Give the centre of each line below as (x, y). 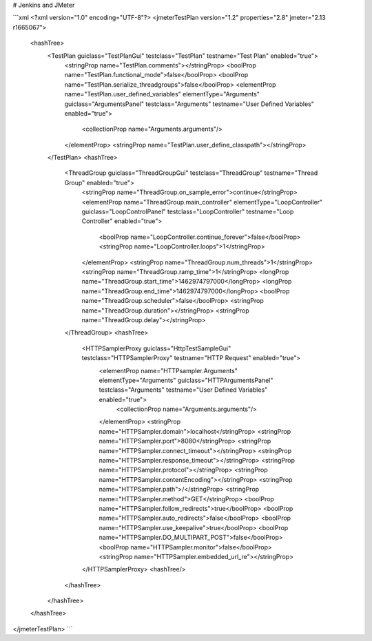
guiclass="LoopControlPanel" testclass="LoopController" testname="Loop (188, 212)
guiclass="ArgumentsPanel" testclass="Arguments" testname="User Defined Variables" (189, 104)
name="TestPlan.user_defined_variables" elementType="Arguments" (162, 94)
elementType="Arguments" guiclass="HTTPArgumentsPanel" (186, 380)
